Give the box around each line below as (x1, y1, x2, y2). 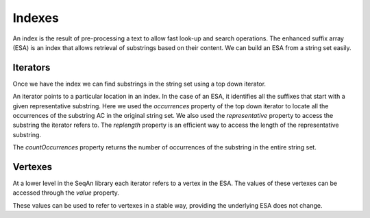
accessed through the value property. (12, 189, 120, 197)
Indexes (12, 10, 60, 25)
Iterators (12, 62, 51, 73)
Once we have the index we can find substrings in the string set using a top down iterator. (12, 80, 267, 88)
